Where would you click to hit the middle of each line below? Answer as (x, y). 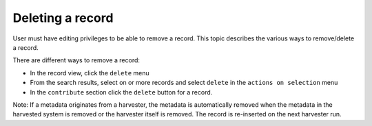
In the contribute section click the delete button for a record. (121, 92)
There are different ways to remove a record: (76, 60)
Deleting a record (63, 18)
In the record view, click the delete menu (90, 73)
